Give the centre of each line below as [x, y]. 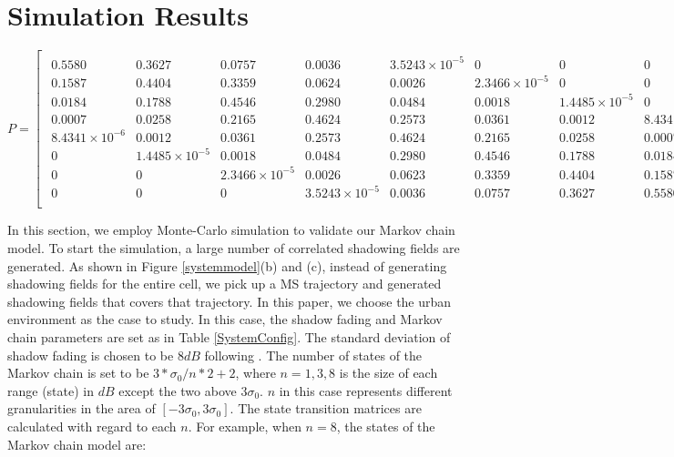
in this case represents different [366, 390]
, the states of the [386, 426]
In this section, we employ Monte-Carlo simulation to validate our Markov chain [231, 230]
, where [255, 373]
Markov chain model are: [77, 444]
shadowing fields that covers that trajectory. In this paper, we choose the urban [230, 301]
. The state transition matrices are [326, 408]
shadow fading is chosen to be [91, 355]
